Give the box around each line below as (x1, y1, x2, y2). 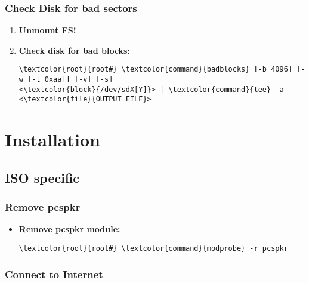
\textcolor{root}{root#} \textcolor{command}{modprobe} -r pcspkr (18, 244, 288, 253)
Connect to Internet (5, 266, 103, 281)
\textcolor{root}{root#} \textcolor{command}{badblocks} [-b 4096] (18, 65, 292, 74)
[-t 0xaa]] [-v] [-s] (27, 75, 113, 84)
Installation (5, 127, 100, 152)
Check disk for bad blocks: (18, 44, 130, 56)
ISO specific (5, 168, 80, 186)
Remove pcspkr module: (18, 223, 120, 235)
